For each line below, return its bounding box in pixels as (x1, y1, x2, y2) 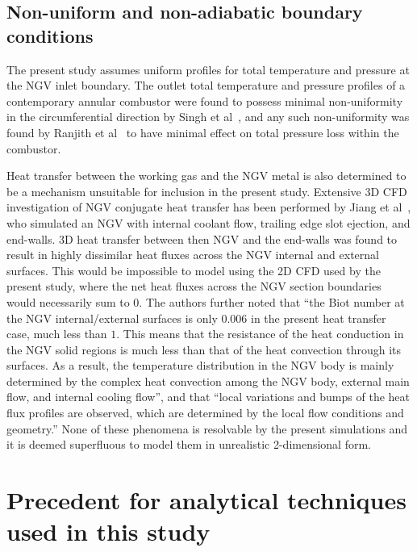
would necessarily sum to (6, 293, 130, 310)
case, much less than (6, 325, 107, 342)
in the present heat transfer (251, 309, 386, 326)
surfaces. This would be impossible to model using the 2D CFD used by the (6, 261, 381, 278)
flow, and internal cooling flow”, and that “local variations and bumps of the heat (6, 388, 410, 405)
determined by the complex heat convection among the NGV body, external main (6, 372, 410, 389)
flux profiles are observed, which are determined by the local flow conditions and (6, 404, 404, 421)
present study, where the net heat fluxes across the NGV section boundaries (6, 278, 382, 295)
